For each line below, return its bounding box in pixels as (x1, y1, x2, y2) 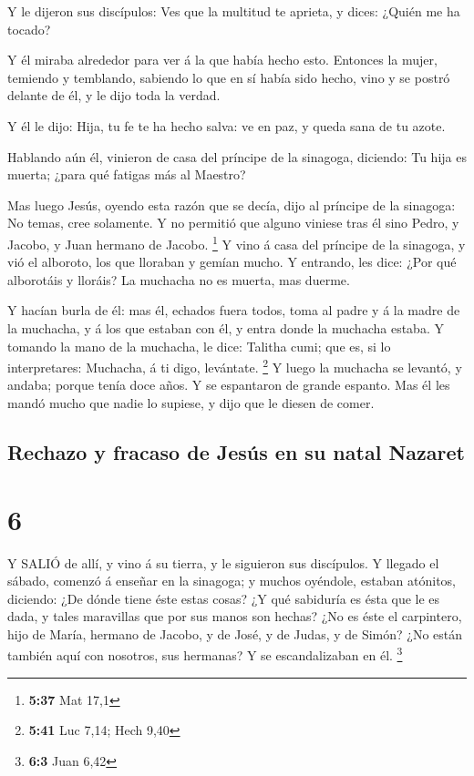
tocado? (7, 19, 51, 38)
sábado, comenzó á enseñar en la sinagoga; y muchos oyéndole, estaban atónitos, (7, 571, 457, 590)
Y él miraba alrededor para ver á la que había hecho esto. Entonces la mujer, (7, 50, 438, 69)
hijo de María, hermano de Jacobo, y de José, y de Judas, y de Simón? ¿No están (7, 624, 463, 643)
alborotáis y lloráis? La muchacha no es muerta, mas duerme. (7, 270, 350, 289)
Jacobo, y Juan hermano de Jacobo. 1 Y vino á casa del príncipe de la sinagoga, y (7, 231, 466, 253)
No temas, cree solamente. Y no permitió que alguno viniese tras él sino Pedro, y (7, 213, 459, 232)
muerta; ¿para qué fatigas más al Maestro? (7, 165, 246, 184)
